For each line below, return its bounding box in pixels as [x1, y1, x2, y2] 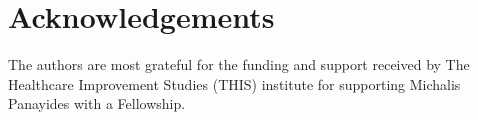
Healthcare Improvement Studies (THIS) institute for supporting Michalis [8, 73, 461, 94]
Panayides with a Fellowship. [8, 93, 186, 114]
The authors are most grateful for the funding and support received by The [8, 54, 470, 75]
